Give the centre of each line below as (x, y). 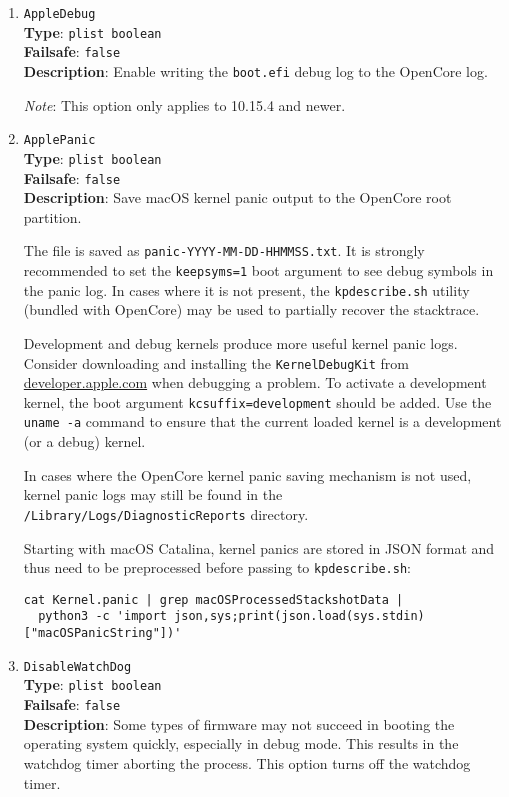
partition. (52, 216)
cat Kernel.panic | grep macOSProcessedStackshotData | (213, 599)
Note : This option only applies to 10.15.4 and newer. (184, 104)
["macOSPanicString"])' (102, 633)
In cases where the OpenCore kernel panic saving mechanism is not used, (247, 474)
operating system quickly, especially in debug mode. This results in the (241, 743)
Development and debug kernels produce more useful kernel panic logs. (240, 342)
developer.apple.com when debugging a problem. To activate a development (255, 382)
